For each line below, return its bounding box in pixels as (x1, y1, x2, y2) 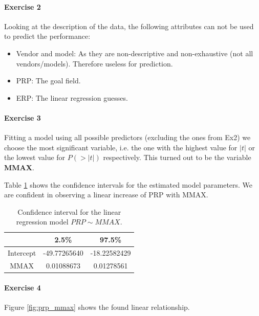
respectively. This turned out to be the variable (103, 152, 251, 163)
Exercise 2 (4, 1, 41, 12)
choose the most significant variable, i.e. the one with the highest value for (4, 142, 238, 152)
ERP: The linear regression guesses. (16, 92, 128, 103)
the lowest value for (4, 152, 66, 163)
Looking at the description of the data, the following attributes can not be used (4, 20, 254, 31)
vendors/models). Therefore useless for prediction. (16, 58, 173, 69)
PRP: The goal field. (16, 75, 81, 86)
